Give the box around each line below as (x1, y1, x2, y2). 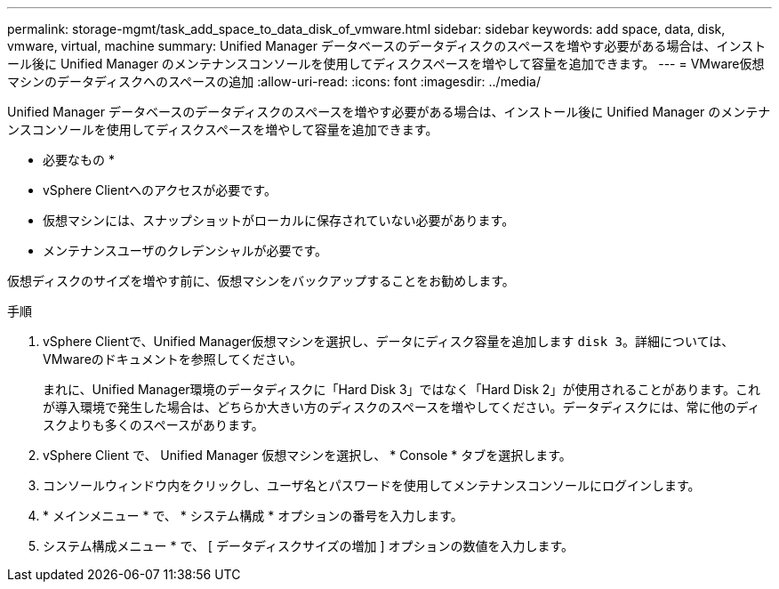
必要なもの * (43, 152, 115, 167)
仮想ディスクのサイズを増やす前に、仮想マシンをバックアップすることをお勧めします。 (7, 273, 515, 288)
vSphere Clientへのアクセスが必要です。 (43, 182, 277, 198)
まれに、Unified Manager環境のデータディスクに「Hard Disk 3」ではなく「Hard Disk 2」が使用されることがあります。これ (43, 382, 761, 397)
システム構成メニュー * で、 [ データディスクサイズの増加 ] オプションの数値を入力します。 (43, 538, 574, 553)
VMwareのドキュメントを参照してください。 (43, 351, 302, 367)
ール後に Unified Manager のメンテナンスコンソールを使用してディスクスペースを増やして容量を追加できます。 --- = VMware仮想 (7, 56, 765, 71)
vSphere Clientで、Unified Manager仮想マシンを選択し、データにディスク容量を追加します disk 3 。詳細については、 (43, 334, 735, 349)
